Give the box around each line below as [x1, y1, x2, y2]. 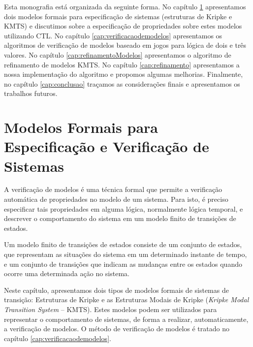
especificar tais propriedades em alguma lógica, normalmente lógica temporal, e [4, 203, 243, 214]
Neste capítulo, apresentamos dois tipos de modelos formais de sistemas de [4, 284, 229, 295]
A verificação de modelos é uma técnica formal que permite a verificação [4, 184, 222, 194]
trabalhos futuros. [4, 88, 58, 98]
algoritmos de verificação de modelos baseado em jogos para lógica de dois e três [4, 40, 247, 50]
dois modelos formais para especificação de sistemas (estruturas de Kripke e [4, 11, 232, 21]
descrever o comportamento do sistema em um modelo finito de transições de [4, 213, 236, 223]
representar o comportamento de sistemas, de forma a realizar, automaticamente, [4, 314, 249, 324]
